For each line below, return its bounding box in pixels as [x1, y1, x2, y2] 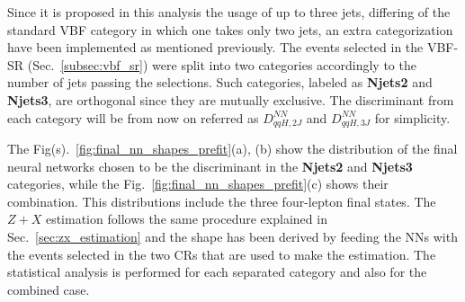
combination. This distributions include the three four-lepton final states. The [7, 191, 436, 210]
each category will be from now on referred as [7, 108, 259, 127]
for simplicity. [374, 108, 451, 127]
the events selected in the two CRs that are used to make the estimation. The [7, 244, 436, 263]
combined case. [7, 280, 90, 298]
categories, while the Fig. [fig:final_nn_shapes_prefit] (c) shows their [7, 174, 389, 193]
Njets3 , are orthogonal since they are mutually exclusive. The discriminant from [7, 90, 454, 109]
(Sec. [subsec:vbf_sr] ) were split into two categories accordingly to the [27, 55, 416, 74]
